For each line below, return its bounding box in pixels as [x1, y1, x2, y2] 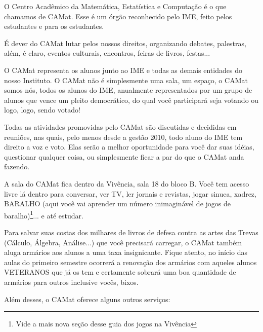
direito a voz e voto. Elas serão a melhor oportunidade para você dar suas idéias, [4, 141, 254, 152]
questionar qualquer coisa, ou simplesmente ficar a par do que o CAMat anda [4, 151, 244, 162]
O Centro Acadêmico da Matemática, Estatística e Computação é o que [4, 1, 227, 11]
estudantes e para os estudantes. [4, 21, 104, 31]
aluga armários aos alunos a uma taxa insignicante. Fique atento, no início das [4, 247, 247, 257]
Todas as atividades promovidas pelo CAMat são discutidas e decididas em [4, 121, 237, 132]
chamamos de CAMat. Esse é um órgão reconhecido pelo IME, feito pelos [4, 11, 232, 21]
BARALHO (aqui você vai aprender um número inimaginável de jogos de [4, 198, 231, 209]
